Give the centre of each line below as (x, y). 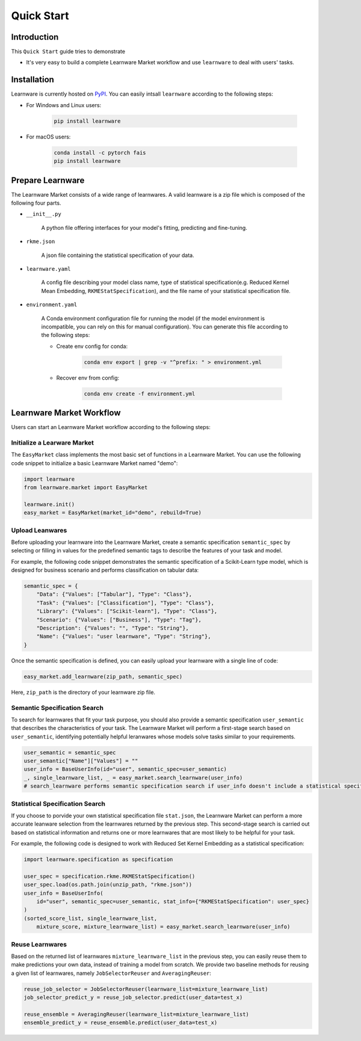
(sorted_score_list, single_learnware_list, (91, 918)
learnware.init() (49, 504)
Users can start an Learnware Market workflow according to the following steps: (111, 427)
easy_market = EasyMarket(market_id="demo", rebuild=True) (113, 513)
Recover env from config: (88, 378)
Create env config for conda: (92, 346)
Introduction (35, 37)
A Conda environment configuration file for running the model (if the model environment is (153, 318)
